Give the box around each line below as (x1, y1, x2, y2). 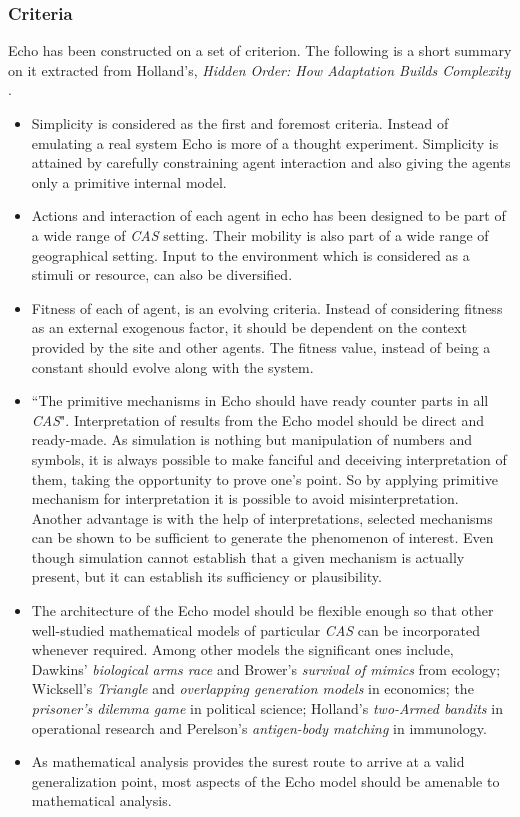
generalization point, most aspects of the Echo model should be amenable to (31, 770, 500, 791)
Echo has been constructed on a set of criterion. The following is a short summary (8, 40, 512, 61)
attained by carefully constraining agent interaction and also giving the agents (31, 152, 511, 173)
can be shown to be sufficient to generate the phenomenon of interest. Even (31, 527, 494, 548)
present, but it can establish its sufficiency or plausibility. (31, 566, 382, 587)
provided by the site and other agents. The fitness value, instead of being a (31, 336, 491, 357)
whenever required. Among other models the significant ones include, (31, 639, 454, 660)
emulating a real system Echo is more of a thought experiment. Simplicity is (31, 132, 499, 153)
